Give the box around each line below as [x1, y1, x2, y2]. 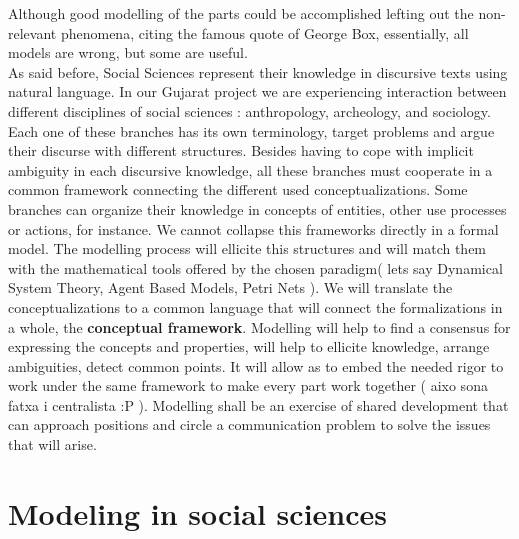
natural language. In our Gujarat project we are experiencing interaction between [8, 81, 507, 102]
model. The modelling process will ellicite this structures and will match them [8, 238, 487, 259]
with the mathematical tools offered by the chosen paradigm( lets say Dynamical [8, 257, 503, 278]
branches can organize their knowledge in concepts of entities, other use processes [8, 198, 507, 219]
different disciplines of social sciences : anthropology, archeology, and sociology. [8, 100, 491, 121]
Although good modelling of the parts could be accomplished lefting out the [8, 3, 474, 23]
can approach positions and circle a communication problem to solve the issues [8, 414, 491, 435]
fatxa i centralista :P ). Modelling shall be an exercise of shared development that [8, 394, 509, 415]
